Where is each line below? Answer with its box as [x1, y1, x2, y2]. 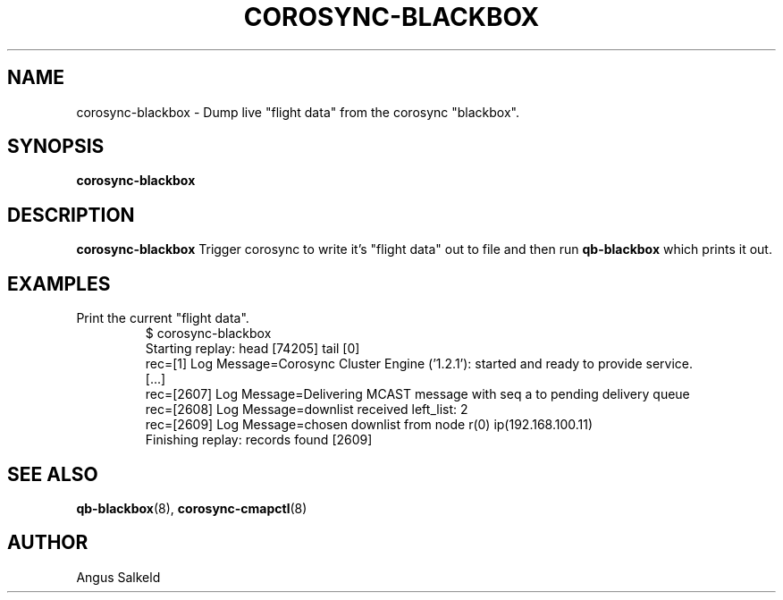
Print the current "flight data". [76, 310, 249, 326]
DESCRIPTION [7, 203, 135, 226]
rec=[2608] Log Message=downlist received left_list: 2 [145, 401, 468, 418]
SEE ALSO [7, 462, 98, 486]
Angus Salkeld [76, 569, 161, 585]
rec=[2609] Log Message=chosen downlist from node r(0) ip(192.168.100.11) [145, 417, 594, 433]
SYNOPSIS [7, 135, 105, 158]
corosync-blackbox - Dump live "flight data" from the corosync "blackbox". [76, 104, 519, 120]
